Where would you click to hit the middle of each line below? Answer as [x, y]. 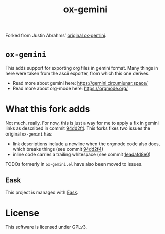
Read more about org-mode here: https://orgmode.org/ [70, 89]
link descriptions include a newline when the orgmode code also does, [86, 144]
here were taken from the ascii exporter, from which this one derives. [77, 73]
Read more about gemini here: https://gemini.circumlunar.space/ [80, 83]
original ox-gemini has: [29, 134]
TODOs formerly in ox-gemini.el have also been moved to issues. [74, 164]
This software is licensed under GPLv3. [46, 227]
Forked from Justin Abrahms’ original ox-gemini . [56, 35]
